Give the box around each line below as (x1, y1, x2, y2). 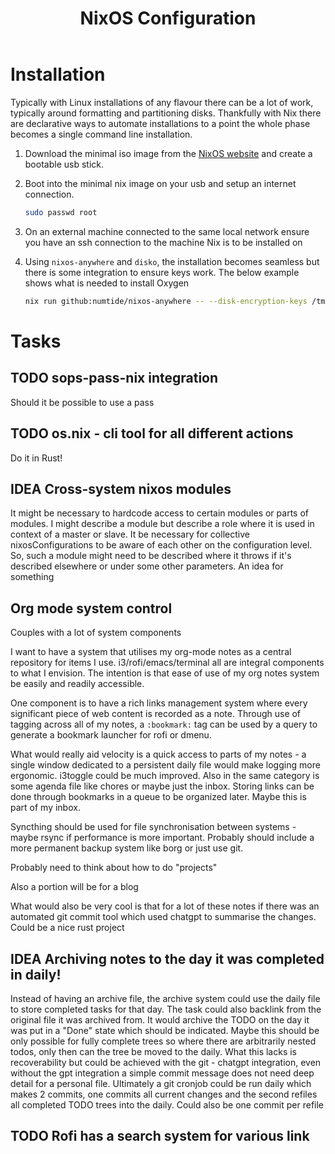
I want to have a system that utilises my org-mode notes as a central (10, 646, 292, 658)
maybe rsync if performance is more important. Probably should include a (10, 832, 315, 844)
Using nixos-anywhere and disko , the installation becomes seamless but (24, 255, 320, 267)
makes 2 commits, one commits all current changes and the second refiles (10, 1088, 318, 1100)
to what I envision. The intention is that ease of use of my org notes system (10, 667, 320, 679)
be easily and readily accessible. (10, 678, 145, 690)
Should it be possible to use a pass (10, 396, 155, 408)
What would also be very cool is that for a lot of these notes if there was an (10, 900, 320, 912)
